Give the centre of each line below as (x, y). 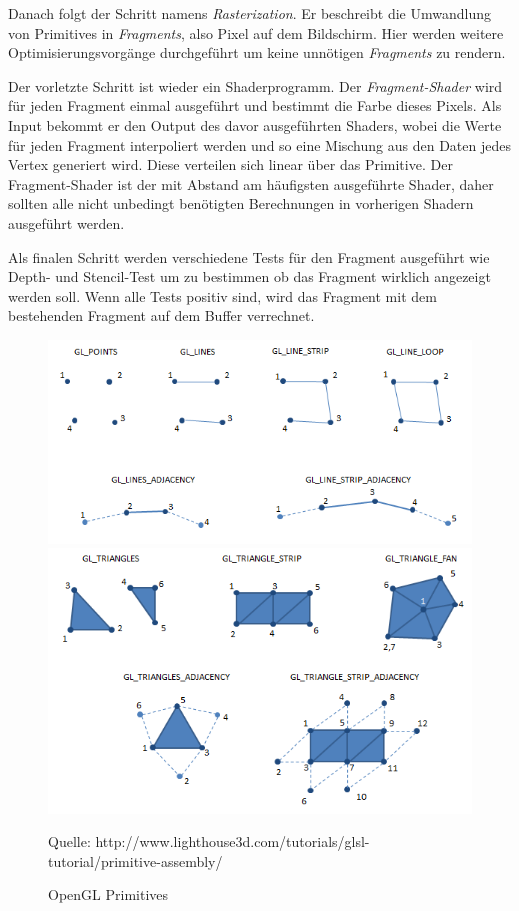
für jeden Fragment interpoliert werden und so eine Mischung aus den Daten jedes (259, 144)
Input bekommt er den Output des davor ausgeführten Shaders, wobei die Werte (255, 124)
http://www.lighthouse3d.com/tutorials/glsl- (232, 841)
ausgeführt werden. (66, 222)
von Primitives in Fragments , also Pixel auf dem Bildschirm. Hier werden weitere (256, 32)
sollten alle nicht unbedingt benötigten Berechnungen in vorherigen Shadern (241, 203)
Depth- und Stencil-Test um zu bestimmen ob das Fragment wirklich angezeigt (249, 276)
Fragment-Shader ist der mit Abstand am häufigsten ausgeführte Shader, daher (251, 183)
